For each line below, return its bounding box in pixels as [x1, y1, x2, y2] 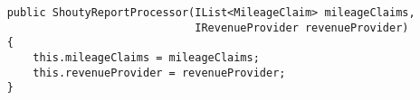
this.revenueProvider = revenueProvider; [33, 66, 286, 79]
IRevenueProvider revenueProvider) [195, 21, 409, 34]
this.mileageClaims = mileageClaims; [33, 50, 260, 64]
